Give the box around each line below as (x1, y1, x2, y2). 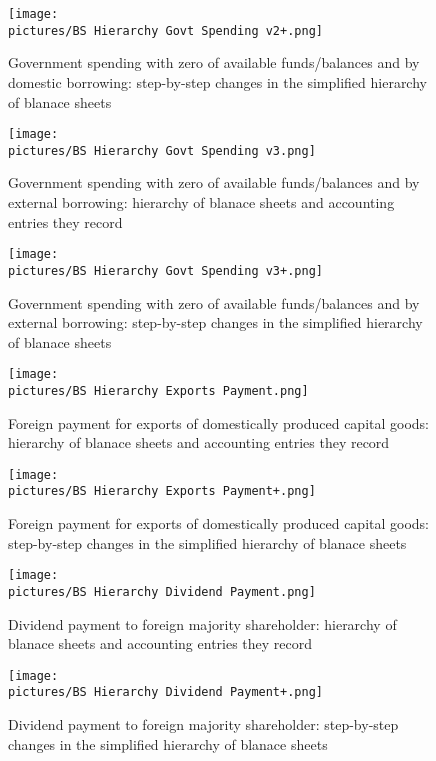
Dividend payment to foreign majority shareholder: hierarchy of (8, 613, 397, 634)
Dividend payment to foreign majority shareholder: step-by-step (8, 714, 399, 735)
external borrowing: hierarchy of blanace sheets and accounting (8, 192, 395, 212)
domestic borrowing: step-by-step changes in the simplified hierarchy (8, 71, 427, 92)
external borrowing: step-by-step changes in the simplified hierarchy (8, 312, 423, 333)
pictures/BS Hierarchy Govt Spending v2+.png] (8, 23, 323, 38)
